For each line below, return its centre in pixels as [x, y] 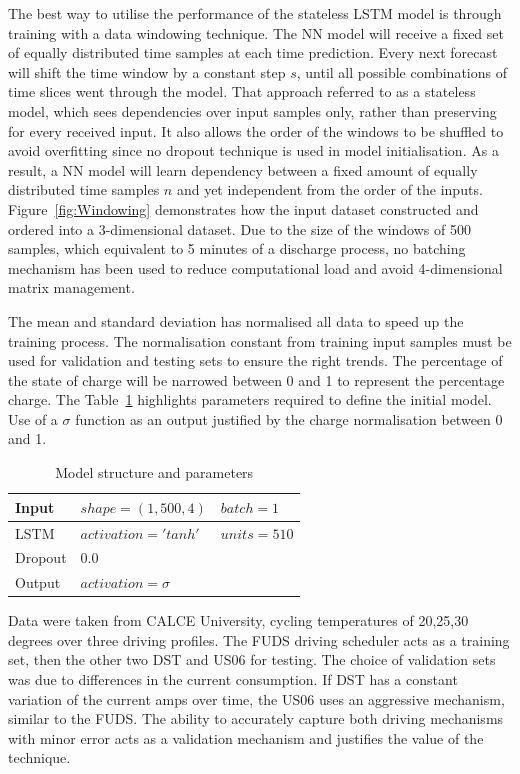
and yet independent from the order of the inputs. [329, 189]
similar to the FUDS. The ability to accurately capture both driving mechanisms [256, 718]
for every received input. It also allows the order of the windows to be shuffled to [256, 130]
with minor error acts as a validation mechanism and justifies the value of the [246, 737]
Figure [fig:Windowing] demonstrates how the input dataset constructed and [243, 208]
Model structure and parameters [154, 472]
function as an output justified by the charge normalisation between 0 [289, 418]
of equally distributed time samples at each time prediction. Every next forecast [253, 52]
